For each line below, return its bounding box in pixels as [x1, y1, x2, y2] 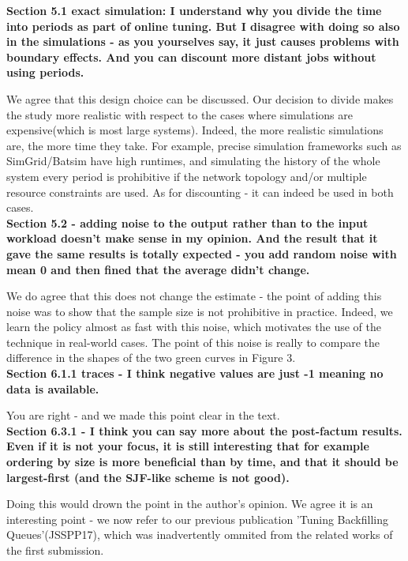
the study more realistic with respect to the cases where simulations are [6, 106, 353, 122]
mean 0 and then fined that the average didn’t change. [6, 261, 310, 277]
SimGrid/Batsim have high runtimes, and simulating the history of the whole [6, 152, 380, 169]
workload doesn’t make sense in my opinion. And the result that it [6, 230, 378, 247]
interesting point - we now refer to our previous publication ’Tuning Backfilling [6, 510, 388, 527]
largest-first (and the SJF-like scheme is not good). [6, 469, 290, 485]
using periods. [6, 64, 84, 81]
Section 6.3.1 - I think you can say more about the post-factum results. [6, 422, 402, 439]
